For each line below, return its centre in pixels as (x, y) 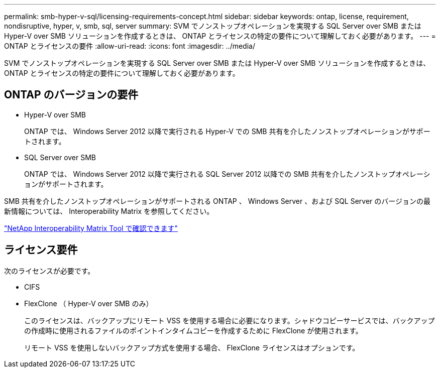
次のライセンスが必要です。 (49, 271)
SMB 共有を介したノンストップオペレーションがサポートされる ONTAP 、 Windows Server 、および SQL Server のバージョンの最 (217, 201)
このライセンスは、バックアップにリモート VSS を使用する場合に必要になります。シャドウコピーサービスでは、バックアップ (230, 320)
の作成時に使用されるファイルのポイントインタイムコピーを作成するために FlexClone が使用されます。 (193, 330)
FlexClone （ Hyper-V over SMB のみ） (89, 303)
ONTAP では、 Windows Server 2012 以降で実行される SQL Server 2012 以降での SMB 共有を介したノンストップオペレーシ (227, 174)
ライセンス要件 (41, 250)
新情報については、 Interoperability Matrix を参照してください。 (109, 211)
